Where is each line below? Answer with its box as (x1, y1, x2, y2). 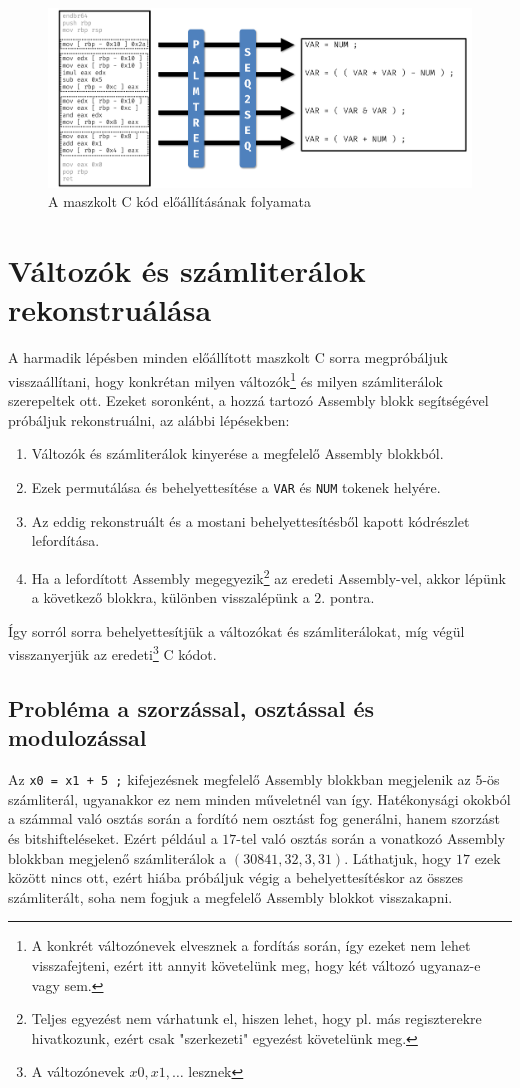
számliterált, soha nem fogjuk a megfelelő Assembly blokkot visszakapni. (8, 886, 453, 907)
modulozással (8, 722, 147, 753)
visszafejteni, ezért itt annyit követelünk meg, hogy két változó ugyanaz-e (31, 954, 481, 975)
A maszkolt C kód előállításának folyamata (48, 191, 312, 212)
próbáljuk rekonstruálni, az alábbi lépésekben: (8, 409, 290, 430)
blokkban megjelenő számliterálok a (8, 847, 227, 868)
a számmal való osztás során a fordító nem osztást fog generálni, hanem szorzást (8, 808, 500, 829)
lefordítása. (31, 530, 100, 551)
